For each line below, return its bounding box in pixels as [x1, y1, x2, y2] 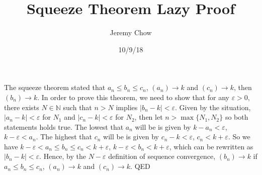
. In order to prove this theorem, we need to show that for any [37, 92, 230, 102]
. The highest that [36, 131, 92, 142]
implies [116, 102, 138, 112]
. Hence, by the [39, 151, 86, 161]
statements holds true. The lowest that [4, 121, 124, 132]
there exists [4, 102, 39, 112]
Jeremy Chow [110, 27, 152, 38]
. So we [228, 131, 250, 142]
